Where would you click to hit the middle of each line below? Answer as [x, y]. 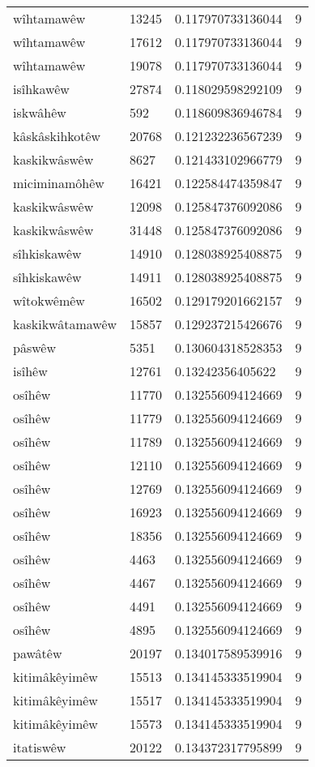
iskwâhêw [40, 112]
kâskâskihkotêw [57, 136]
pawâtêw [38, 653]
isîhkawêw [41, 89]
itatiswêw [40, 747]
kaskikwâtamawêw [65, 324]
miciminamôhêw [59, 183]
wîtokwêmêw [49, 300]
